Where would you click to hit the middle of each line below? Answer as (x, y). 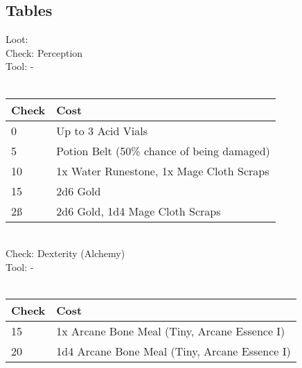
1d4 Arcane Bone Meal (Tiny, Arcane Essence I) (174, 351)
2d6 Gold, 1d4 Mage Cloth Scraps (139, 211)
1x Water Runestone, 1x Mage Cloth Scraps (163, 170)
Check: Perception (44, 52)
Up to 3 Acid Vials (102, 130)
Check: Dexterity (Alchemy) (65, 253)
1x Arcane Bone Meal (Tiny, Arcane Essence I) (171, 331)
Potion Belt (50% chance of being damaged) (163, 150)
